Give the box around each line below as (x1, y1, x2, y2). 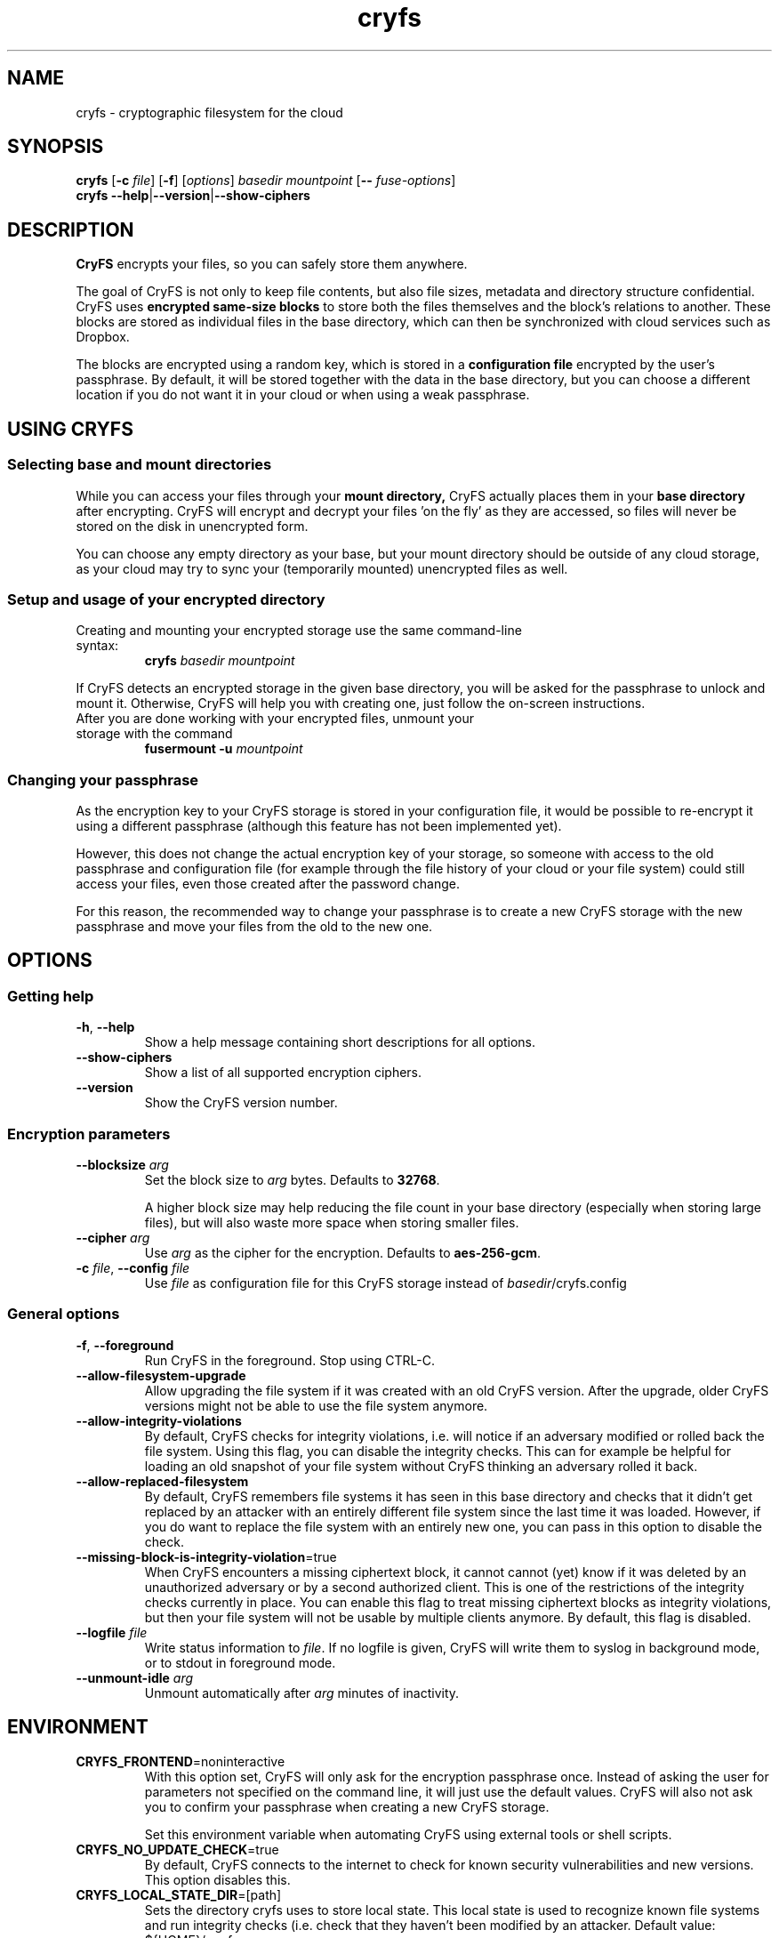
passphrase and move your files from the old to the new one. (76, 919, 433, 934)
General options (7, 1305, 120, 1323)
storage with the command (76, 726, 233, 742)
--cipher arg (76, 1229, 150, 1245)
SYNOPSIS (7, 135, 104, 158)
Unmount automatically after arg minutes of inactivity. (144, 1685, 460, 1701)
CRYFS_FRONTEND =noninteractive (76, 1753, 285, 1769)
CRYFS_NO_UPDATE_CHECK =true (76, 1841, 279, 1857)
